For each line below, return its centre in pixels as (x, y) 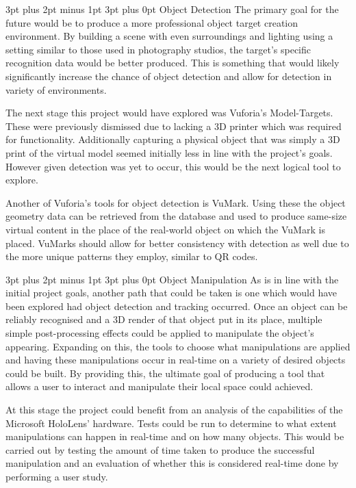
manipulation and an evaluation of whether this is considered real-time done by (172, 463)
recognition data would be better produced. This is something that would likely (173, 63)
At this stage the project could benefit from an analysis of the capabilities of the (174, 410)
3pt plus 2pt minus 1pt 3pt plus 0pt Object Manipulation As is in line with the (172, 279)
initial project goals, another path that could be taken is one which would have (171, 293)
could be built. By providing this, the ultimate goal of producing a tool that (165, 373)
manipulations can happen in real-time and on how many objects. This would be (175, 436)
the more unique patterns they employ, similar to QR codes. (132, 256)
